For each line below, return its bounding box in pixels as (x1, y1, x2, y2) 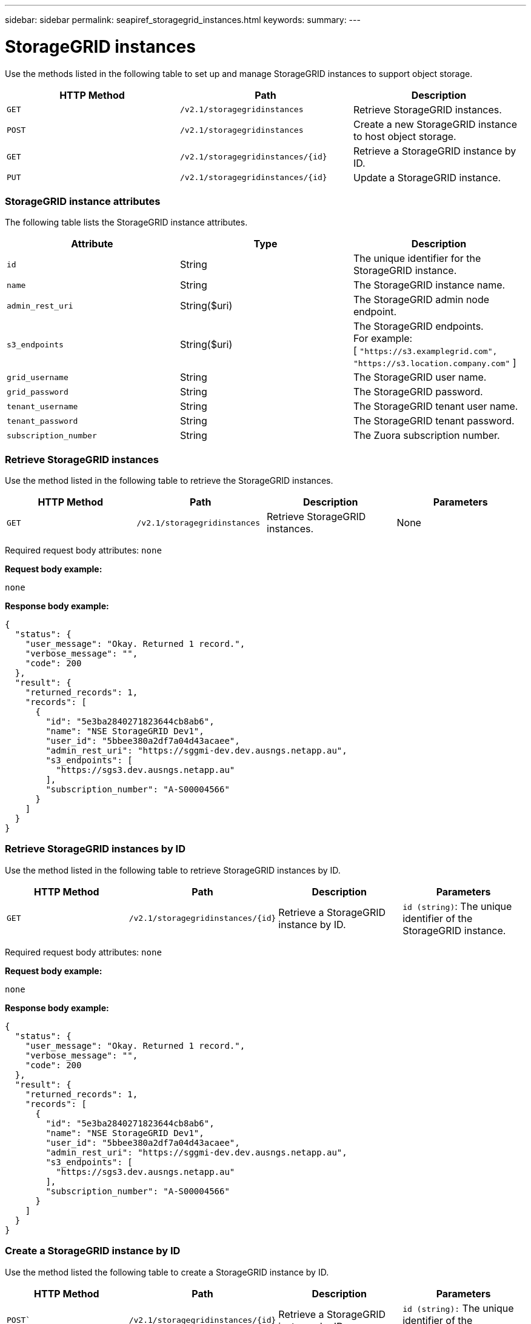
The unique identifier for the (353, 252, 481, 265)
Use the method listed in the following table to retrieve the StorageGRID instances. (5, 475, 333, 486)
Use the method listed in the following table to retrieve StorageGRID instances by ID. (5, 864, 341, 875)
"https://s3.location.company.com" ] (353, 356, 516, 369)
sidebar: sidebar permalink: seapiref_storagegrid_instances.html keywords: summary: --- (5, 15, 361, 25)
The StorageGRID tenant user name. (353, 400, 518, 413)
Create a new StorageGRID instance (353, 118, 518, 130)
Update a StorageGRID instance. (353, 171, 501, 184)
